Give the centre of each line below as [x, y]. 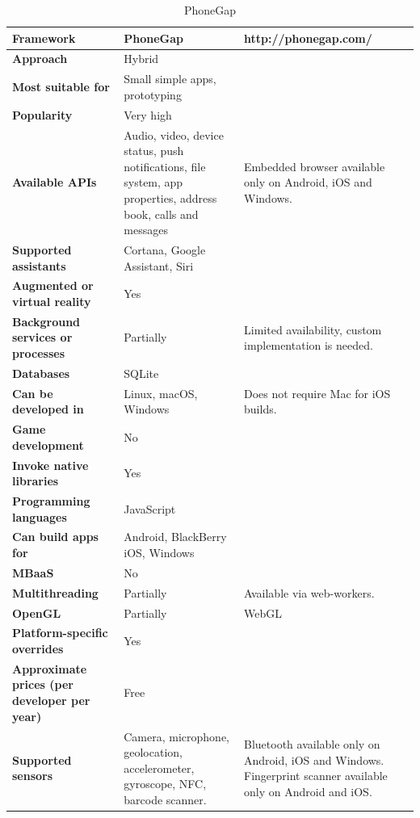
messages [146, 230]
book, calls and [161, 214]
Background [46, 321]
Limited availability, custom [313, 329]
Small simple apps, [170, 79]
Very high [148, 114]
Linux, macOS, [161, 393]
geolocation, [153, 752]
